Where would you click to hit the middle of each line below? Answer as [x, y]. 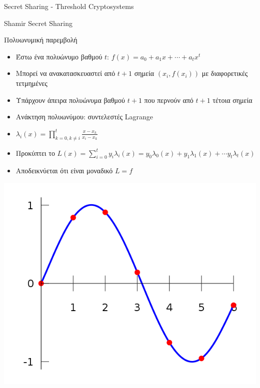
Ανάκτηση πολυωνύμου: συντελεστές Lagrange [84, 117]
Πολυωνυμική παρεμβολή [41, 40]
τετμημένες [31, 83]
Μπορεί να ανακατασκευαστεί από [65, 73]
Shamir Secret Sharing [38, 23]
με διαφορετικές [225, 73]
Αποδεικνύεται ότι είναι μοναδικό [64, 171]
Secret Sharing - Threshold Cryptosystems [69, 6]
